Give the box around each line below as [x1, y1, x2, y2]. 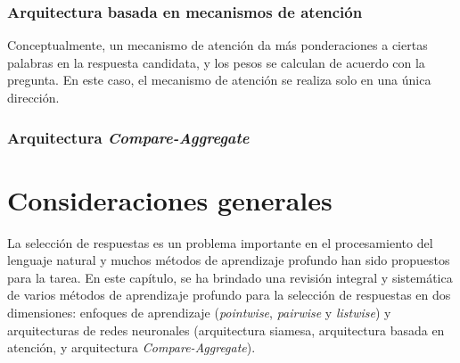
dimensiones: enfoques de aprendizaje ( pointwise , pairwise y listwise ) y [7, 302, 391, 321]
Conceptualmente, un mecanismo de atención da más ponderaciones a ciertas [7, 36, 428, 54]
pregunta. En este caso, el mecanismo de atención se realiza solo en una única [7, 70, 431, 89]
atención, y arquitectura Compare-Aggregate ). [7, 338, 256, 357]
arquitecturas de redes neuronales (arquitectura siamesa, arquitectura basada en [7, 320, 445, 339]
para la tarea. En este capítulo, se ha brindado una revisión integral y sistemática [7, 268, 453, 286]
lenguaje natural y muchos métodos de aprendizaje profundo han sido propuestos [7, 251, 450, 269]
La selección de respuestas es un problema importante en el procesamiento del [7, 233, 433, 252]
